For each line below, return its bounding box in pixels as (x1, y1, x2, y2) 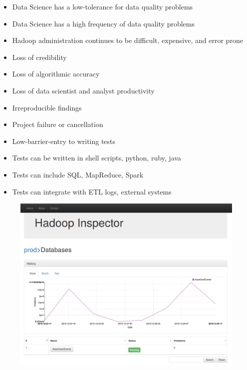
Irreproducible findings (12, 102, 82, 112)
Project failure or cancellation (12, 119, 103, 129)
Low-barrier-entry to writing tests (12, 135, 116, 146)
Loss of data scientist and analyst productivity (12, 85, 155, 95)
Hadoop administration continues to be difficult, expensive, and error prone (12, 35, 243, 45)
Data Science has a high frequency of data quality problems (12, 18, 195, 28)
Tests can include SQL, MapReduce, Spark (12, 169, 144, 179)
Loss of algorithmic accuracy (12, 68, 100, 79)
